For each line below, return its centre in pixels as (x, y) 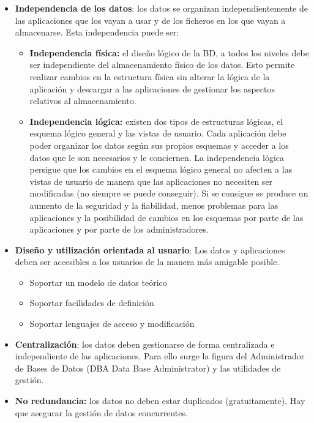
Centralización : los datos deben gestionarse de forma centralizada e (145, 344)
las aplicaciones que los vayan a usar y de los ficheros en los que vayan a (150, 20)
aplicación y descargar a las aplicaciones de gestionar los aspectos (152, 88)
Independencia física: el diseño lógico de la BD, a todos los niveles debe (169, 52)
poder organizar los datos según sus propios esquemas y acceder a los (159, 145)
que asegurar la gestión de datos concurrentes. (101, 412)
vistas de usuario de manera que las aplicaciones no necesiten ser (151, 181)
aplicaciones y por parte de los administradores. (119, 229)
